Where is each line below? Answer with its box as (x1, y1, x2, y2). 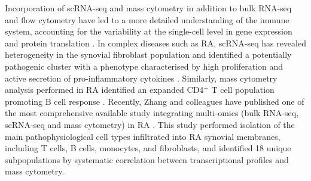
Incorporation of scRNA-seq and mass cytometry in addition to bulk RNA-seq (5, 2, 292, 14)
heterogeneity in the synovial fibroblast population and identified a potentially (5, 48, 292, 61)
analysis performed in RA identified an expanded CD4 (5, 83, 204, 96)
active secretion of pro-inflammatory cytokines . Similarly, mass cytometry (5, 71, 278, 84)
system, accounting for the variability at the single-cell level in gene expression (5, 25, 292, 38)
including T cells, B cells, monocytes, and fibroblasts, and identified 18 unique (5, 142, 291, 154)
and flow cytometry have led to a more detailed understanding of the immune (5, 13, 289, 26)
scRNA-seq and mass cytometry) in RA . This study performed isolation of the (5, 118, 295, 130)
